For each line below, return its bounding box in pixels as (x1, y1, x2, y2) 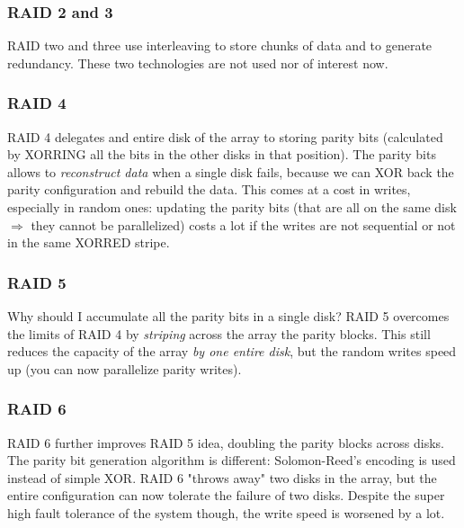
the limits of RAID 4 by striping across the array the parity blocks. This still (7, 324, 431, 343)
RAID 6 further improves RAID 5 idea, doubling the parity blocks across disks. (7, 433, 444, 452)
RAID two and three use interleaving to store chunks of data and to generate (7, 36, 433, 55)
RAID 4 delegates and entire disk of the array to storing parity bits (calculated (7, 127, 443, 146)
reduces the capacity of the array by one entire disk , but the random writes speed (7, 342, 457, 361)
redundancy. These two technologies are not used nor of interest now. (7, 53, 388, 72)
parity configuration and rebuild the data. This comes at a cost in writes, (7, 180, 411, 199)
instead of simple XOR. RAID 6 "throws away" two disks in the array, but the (7, 468, 437, 487)
